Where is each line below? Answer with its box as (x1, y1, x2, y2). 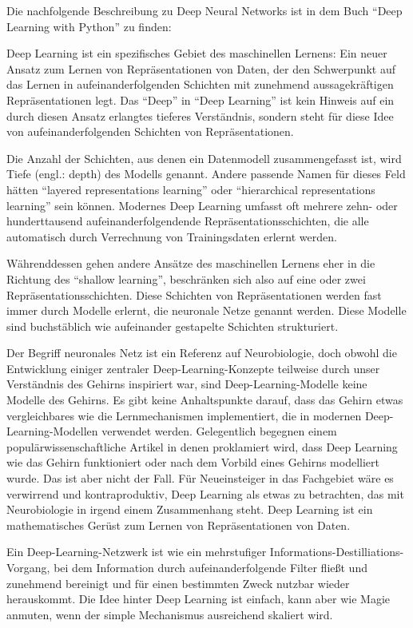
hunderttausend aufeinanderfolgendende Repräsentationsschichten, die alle (6, 213, 369, 229)
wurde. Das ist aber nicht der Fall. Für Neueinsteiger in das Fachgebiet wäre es (6, 470, 394, 487)
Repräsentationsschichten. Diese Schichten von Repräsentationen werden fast (6, 286, 382, 303)
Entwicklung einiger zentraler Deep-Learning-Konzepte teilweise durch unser (6, 360, 380, 376)
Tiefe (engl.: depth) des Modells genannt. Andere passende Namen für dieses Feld (6, 165, 406, 182)
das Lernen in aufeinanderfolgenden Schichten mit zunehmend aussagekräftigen (6, 76, 394, 93)
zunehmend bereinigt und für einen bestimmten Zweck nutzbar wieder (6, 574, 350, 591)
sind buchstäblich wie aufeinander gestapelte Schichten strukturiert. (6, 317, 339, 334)
